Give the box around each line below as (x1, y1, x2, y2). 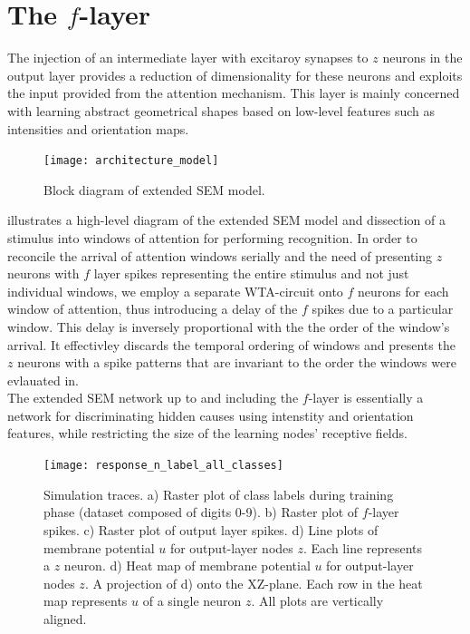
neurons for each (358, 281, 449, 300)
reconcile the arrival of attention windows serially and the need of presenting (7, 246, 433, 265)
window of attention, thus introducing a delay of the (7, 299, 298, 318)
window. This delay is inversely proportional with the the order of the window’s (7, 317, 450, 336)
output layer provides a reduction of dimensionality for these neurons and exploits (7, 65, 463, 84)
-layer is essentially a (308, 388, 424, 407)
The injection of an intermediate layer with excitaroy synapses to (7, 48, 369, 67)
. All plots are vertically (251, 591, 384, 610)
